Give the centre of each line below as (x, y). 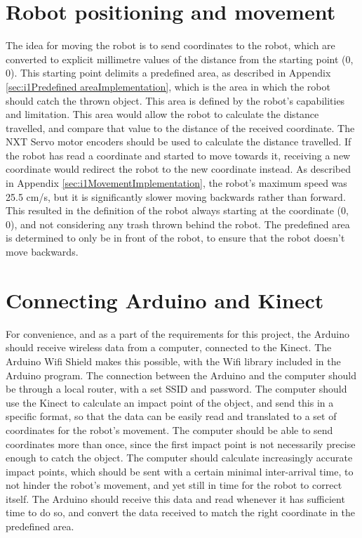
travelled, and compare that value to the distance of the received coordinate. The (180, 127)
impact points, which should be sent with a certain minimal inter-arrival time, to (180, 471)
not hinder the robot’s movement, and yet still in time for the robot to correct (174, 485)
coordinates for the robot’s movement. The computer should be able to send (169, 429)
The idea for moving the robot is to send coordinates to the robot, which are (170, 45)
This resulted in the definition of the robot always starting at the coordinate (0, (177, 210)
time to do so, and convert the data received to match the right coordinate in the (180, 512)
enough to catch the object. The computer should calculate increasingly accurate (179, 458)
